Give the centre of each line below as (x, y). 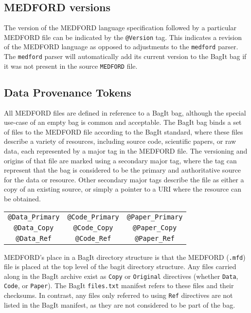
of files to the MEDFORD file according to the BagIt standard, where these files (124, 131)
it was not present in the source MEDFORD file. (71, 66)
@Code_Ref (93, 238)
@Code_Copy (93, 227)
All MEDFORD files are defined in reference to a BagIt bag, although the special (125, 112)
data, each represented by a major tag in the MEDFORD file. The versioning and (126, 151)
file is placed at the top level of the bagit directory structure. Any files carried (120, 266)
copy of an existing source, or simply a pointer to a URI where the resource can (123, 189)
